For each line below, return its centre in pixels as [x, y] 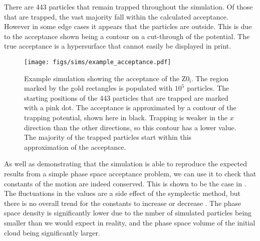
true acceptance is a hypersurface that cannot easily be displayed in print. [118, 46]
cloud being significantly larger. [52, 232]
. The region [210, 78]
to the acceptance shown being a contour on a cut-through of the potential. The [127, 36]
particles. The [208, 88]
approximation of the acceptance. [75, 147]
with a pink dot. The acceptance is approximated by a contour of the [130, 107]
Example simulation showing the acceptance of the [102, 78]
